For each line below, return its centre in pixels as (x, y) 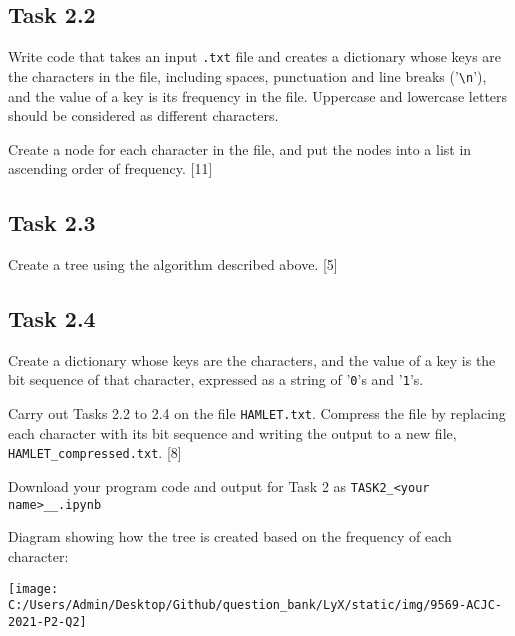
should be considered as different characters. (143, 115)
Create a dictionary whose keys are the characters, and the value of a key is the (252, 359)
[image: (33, 588)
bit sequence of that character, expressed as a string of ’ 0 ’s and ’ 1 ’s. (216, 379)
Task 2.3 (52, 222)
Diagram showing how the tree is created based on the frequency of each (230, 536)
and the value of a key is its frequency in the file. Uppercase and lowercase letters (258, 95)
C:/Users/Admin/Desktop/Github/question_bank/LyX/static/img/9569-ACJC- (255, 605)
